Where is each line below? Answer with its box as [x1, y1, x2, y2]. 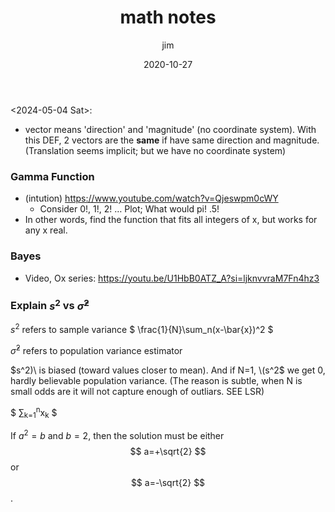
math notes [119, 6, 217, 29]
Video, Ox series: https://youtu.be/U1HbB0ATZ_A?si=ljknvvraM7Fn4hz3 [24, 272, 320, 284]
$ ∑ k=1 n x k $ [10, 404, 58, 421]
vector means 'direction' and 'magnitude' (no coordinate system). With [24, 123, 317, 135]
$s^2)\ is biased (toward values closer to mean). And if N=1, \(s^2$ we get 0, [10, 364, 326, 376]
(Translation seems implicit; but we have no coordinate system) [24, 144, 287, 156]
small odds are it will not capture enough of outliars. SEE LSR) [10, 385, 265, 397]
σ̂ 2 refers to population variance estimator [10, 342, 183, 356]
